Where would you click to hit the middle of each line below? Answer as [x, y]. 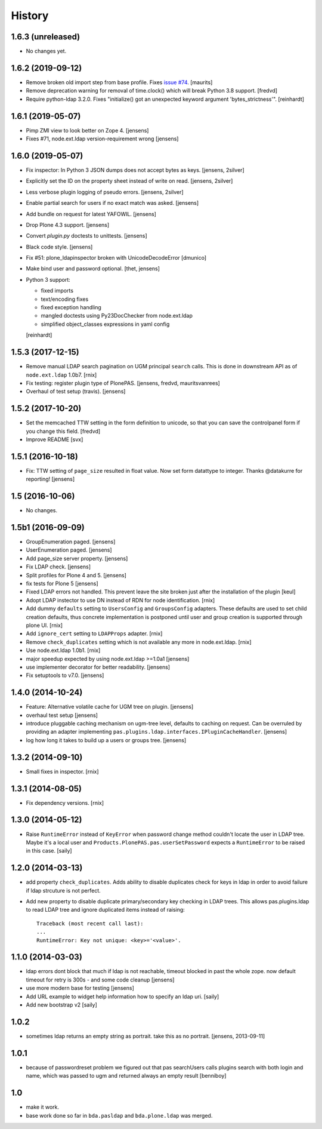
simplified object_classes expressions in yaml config [105, 324]
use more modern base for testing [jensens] [80, 988]
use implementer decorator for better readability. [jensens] [98, 667]
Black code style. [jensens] [59, 247]
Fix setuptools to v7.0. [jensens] [65, 675]
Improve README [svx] [55, 439]
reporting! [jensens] [50, 479]
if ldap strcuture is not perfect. [63, 890]
